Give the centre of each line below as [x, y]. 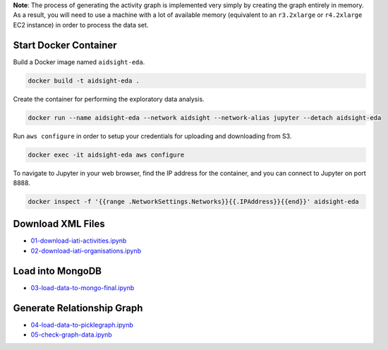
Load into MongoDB [57, 271]
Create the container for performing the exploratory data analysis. [109, 99]
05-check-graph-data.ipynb [71, 334]
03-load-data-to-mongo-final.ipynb [83, 288]
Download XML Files [59, 224]
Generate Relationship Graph [78, 308]
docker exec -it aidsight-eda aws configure [106, 155]
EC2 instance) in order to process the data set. [81, 25]
